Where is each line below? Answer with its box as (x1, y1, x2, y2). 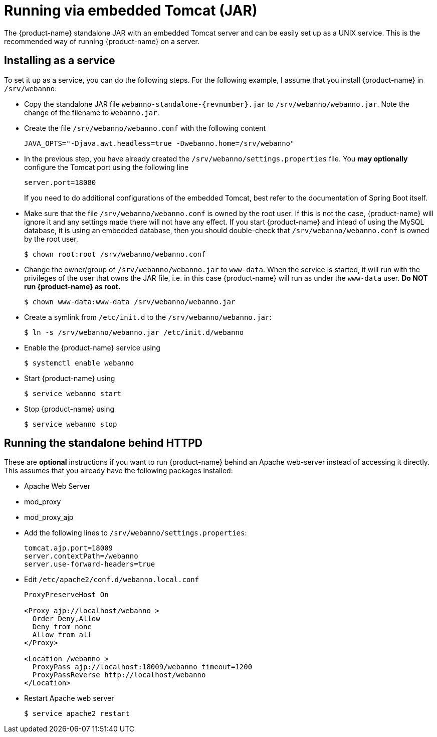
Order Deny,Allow (32, 615, 100, 623)
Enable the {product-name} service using (24, 343, 160, 352)
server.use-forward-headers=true (24, 560, 155, 569)
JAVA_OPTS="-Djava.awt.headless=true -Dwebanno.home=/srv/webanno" (24, 139, 295, 147)
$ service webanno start (24, 389, 121, 398)
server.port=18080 (24, 178, 96, 187)
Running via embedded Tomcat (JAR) (4, 2, 258, 19)
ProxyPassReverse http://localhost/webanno (32, 671, 206, 679)
